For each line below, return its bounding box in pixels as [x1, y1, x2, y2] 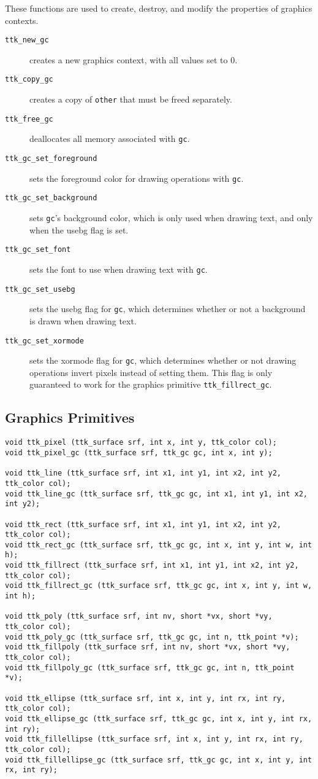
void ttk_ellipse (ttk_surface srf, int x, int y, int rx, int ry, [5, 694, 286, 703]
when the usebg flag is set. [29, 223, 129, 236]
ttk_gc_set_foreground [5, 154, 97, 163]
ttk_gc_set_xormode [5, 336, 84, 345]
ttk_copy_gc [5, 75, 53, 84]
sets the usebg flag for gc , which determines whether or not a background [29, 302, 306, 315]
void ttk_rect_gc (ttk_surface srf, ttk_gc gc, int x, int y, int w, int [5, 540, 312, 549]
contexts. [5, 14, 39, 26]
